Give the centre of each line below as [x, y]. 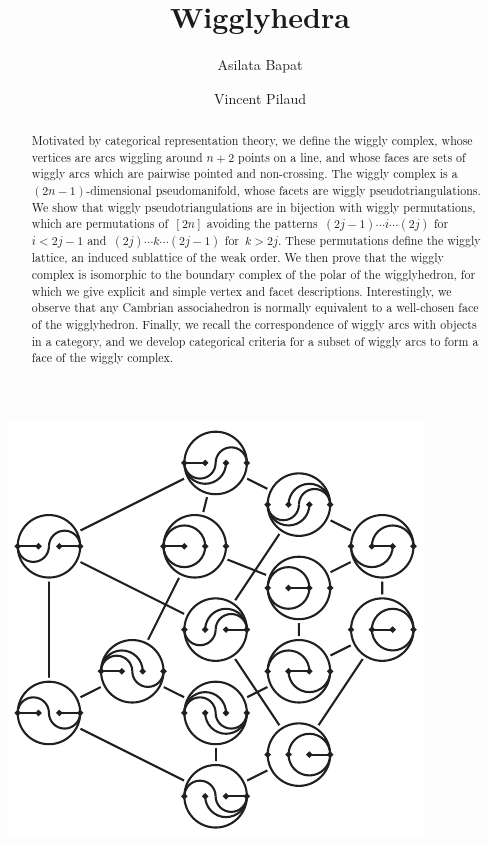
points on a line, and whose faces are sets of [352, 156]
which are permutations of [100, 223]
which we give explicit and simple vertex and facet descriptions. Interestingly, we [241, 290]
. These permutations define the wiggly [379, 240]
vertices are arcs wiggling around [117, 156]
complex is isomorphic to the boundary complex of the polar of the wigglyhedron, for [253, 274]
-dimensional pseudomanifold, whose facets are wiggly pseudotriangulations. [283, 190]
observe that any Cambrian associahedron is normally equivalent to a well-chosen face [255, 307]
